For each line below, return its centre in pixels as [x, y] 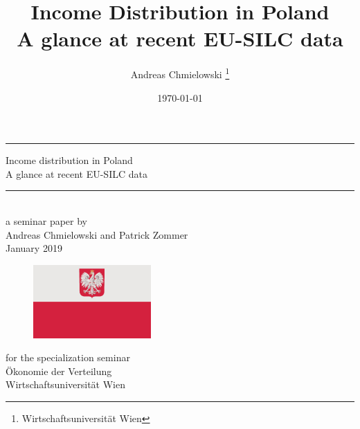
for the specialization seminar [68, 357]
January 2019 [34, 248]
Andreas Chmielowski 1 [180, 73]
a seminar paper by [46, 220]
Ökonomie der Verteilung [59, 371]
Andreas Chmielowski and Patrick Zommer [97, 234]
